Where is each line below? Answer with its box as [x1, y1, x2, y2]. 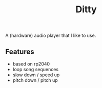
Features [5, 47, 34, 56]
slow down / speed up [12, 72, 60, 78]
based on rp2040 [12, 61, 50, 67]
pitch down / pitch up [12, 77, 58, 83]
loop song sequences [12, 67, 59, 72]
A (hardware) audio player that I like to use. [5, 32, 96, 39]
